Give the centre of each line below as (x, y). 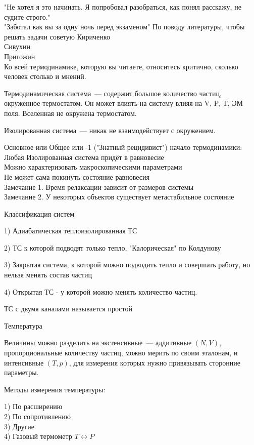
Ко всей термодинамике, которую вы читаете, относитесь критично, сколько (121, 66)
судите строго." (27, 16)
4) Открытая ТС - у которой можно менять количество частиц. (101, 291)
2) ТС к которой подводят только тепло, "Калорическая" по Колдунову (113, 247)
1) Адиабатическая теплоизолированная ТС (71, 231)
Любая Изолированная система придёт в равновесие (84, 157)
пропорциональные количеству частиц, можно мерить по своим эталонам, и (121, 353)
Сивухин (17, 46)
